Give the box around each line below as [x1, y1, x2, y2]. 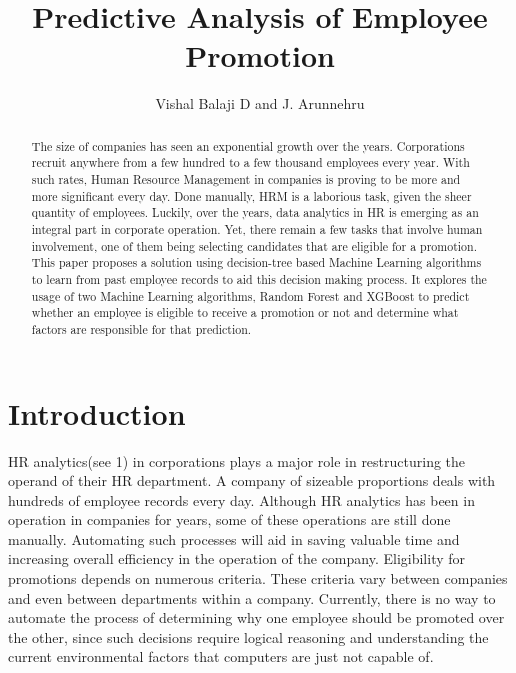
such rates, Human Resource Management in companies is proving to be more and [31, 171, 461, 188]
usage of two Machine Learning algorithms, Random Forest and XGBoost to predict [31, 287, 470, 304]
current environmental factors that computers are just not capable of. [8, 646, 434, 667]
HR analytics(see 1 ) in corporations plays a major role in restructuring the [8, 450, 466, 471]
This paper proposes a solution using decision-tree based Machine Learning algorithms [31, 254, 482, 271]
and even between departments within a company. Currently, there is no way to [8, 587, 496, 608]
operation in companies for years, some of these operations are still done [8, 509, 451, 530]
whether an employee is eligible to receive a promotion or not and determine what [31, 304, 459, 321]
